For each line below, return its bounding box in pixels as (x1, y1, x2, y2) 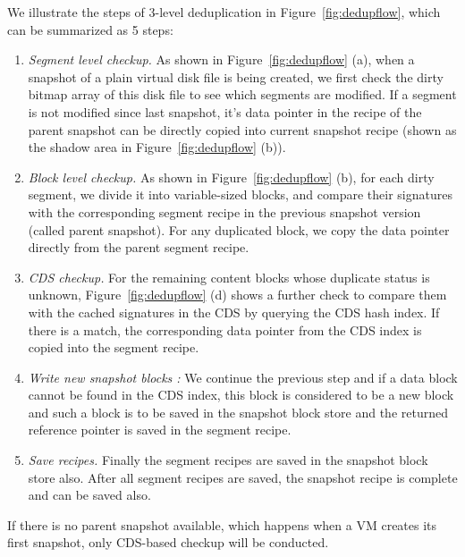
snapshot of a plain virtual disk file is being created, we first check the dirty (28, 67, 444, 86)
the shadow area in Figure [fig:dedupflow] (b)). (28, 138, 286, 156)
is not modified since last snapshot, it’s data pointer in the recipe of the (28, 102, 422, 121)
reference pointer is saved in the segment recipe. (28, 420, 292, 439)
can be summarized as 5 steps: (7, 20, 173, 38)
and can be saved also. (28, 485, 151, 504)
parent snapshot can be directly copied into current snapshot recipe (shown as (28, 120, 457, 139)
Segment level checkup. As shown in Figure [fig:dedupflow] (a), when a (28, 50, 415, 69)
